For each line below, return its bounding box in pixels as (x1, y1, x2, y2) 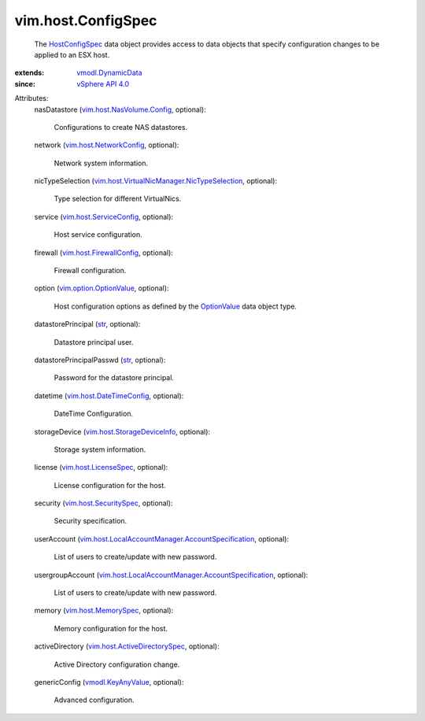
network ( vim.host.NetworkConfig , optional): (34, 140, 179, 150)
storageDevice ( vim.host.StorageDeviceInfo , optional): (34, 427, 211, 436)
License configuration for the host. (54, 480, 167, 490)
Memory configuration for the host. (54, 623, 168, 633)
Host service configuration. (54, 230, 143, 239)
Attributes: (14, 94, 49, 103)
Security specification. (54, 516, 128, 526)
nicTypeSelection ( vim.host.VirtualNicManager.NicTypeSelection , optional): (34, 176, 278, 186)
